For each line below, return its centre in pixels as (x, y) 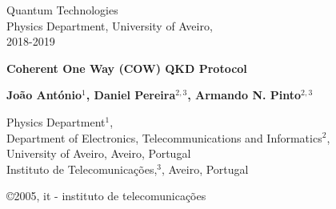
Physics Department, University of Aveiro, (110, 25)
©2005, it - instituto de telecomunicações (106, 196)
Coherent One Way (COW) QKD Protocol (127, 68)
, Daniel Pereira (131, 95)
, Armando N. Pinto (244, 95)
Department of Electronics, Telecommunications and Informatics (164, 137)
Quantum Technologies (62, 10)
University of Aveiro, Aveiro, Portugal (99, 153)
